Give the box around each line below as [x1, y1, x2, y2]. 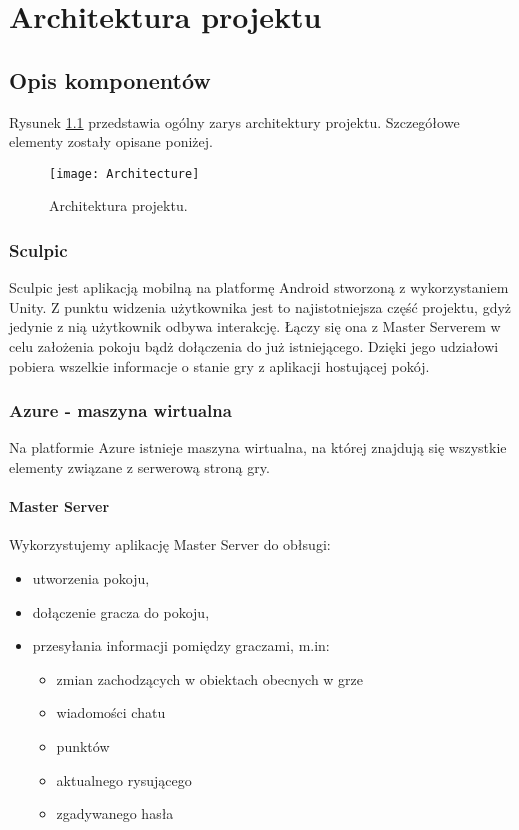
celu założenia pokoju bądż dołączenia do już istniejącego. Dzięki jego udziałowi [9, 336, 499, 357]
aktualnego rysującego [56, 769, 192, 790]
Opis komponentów [9, 64, 211, 95]
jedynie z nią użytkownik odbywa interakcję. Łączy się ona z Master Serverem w [9, 316, 501, 337]
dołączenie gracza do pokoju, [32, 601, 210, 622]
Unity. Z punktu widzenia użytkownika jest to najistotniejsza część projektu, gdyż [9, 296, 512, 317]
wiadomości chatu [56, 702, 166, 723]
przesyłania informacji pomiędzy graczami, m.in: [32, 635, 330, 656]
